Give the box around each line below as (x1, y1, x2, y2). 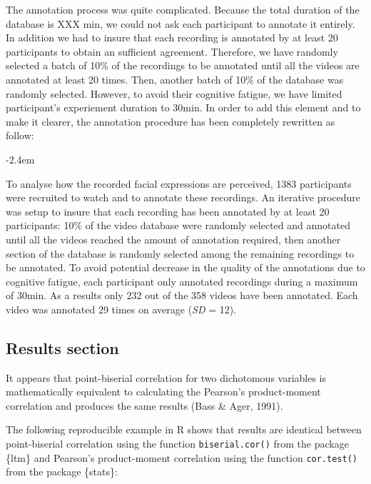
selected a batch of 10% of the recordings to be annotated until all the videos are (6, 58, 360, 73)
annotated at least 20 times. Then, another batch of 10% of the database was (6, 71, 344, 86)
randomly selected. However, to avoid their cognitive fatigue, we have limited (6, 86, 342, 101)
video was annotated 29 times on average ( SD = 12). (6, 301, 237, 316)
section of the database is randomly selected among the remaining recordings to (6, 246, 355, 261)
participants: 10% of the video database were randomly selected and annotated (6, 218, 350, 233)
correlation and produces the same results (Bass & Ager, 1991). (6, 398, 283, 413)
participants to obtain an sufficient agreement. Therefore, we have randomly (6, 44, 338, 59)
